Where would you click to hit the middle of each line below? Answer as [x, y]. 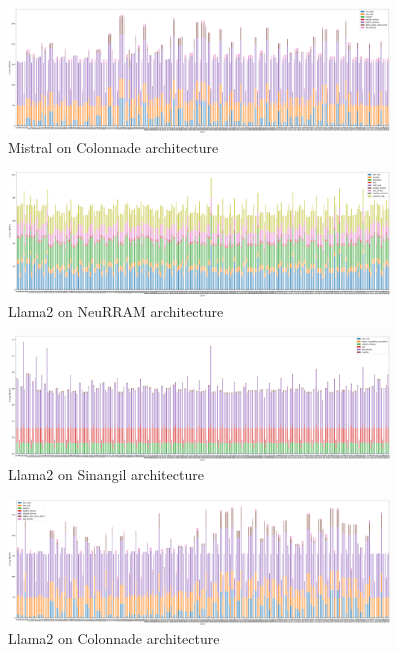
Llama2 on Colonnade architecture [114, 638]
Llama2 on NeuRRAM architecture [116, 310]
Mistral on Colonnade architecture [113, 146]
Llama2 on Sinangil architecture [106, 474]
